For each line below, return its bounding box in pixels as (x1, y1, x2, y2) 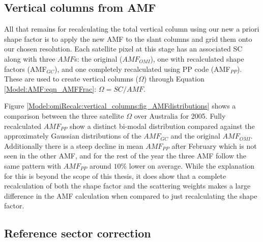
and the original (170, 130, 220, 141)
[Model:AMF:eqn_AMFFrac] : (4, 83, 97, 94)
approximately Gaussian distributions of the (4, 130, 141, 141)
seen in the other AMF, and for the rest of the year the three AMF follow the (4, 150, 246, 161)
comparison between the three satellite (4, 110, 124, 121)
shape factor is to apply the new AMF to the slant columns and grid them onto (4, 33, 252, 44)
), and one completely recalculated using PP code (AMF (54, 63, 230, 74)
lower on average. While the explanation (129, 160, 255, 171)
